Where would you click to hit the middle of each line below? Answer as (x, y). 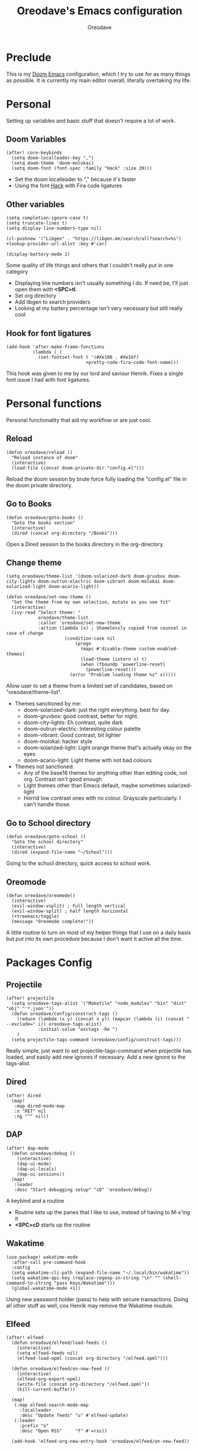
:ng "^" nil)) (31, 1116)
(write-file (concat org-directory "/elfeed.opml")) (83, 1384)
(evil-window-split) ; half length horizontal (70, 911)
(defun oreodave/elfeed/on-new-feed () (61, 1369)
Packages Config (49, 963)
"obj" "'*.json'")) (30, 1009)
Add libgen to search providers (52, 302)
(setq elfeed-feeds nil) (47, 1353)
